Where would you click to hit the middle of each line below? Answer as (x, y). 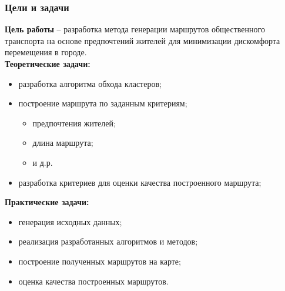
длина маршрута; (63, 143)
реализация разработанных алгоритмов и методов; (108, 241)
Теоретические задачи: (48, 63)
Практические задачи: (47, 202)
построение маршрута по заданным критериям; (103, 103)
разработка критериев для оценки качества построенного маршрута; (140, 182)
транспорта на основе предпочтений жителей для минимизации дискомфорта (142, 40)
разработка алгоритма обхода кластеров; (90, 83)
